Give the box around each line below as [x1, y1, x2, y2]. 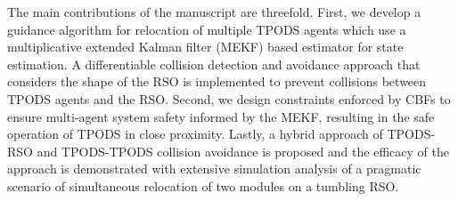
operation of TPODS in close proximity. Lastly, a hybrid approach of [7, 125, 383, 143]
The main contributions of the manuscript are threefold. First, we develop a [7, 3, 421, 20]
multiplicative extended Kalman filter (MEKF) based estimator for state [7, 37, 404, 56]
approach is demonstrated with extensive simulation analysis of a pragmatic [7, 159, 421, 178]
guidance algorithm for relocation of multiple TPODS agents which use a [7, 20, 406, 38]
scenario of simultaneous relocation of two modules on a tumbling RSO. [7, 176, 399, 195]
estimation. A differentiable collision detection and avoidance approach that [7, 54, 421, 73]
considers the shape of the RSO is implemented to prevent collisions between [7, 72, 427, 91]
